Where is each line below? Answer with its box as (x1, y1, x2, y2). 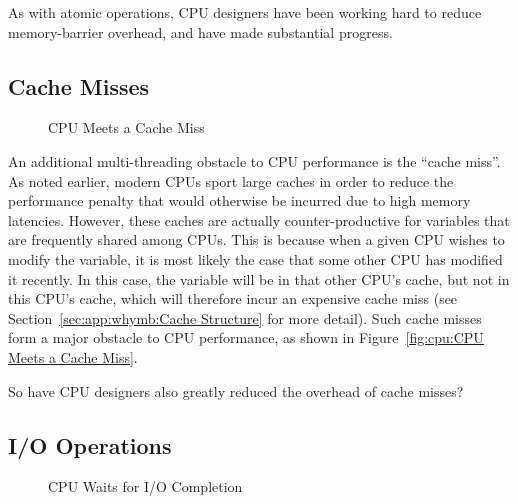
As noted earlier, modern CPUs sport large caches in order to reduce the (8, 170, 454, 191)
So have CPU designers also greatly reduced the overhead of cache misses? (8, 380, 464, 401)
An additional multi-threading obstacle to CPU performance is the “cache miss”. (8, 150, 501, 171)
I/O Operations (8, 429, 172, 460)
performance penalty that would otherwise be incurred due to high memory (8, 190, 471, 211)
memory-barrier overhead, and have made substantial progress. (8, 21, 393, 42)
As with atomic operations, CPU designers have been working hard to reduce (8, 2, 482, 22)
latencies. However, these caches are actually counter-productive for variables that (8, 209, 510, 230)
